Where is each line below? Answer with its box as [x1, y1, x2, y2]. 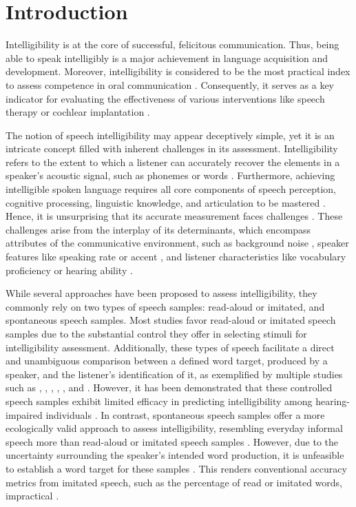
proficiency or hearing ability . [6, 262, 133, 277]
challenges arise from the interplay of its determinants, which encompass [6, 222, 311, 236]
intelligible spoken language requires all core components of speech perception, [6, 182, 336, 196]
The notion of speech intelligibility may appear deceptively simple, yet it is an [6, 127, 335, 142]
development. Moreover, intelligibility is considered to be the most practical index [6, 64, 350, 79]
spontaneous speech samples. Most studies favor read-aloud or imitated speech [6, 313, 336, 327]
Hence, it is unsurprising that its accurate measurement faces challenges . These [6, 209, 343, 223]
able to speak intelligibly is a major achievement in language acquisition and [6, 50, 328, 65]
